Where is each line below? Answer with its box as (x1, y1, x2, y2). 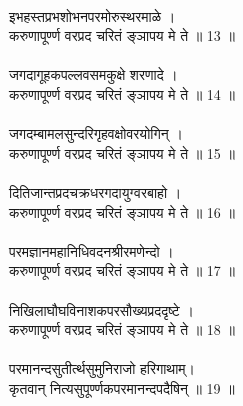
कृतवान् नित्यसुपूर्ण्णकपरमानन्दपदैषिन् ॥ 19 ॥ (9, 377, 235, 398)
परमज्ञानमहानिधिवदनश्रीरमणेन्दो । (9, 240, 174, 261)
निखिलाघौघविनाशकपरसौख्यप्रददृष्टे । (9, 299, 194, 320)
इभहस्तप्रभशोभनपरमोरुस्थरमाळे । (9, 5, 176, 26)
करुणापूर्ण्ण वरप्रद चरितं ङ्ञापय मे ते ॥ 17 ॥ (9, 260, 235, 281)
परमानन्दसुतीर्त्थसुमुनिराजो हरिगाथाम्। (9, 358, 196, 379)
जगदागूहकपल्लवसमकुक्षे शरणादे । (9, 64, 178, 85)
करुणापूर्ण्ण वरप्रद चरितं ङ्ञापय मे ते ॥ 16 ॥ (9, 201, 235, 222)
